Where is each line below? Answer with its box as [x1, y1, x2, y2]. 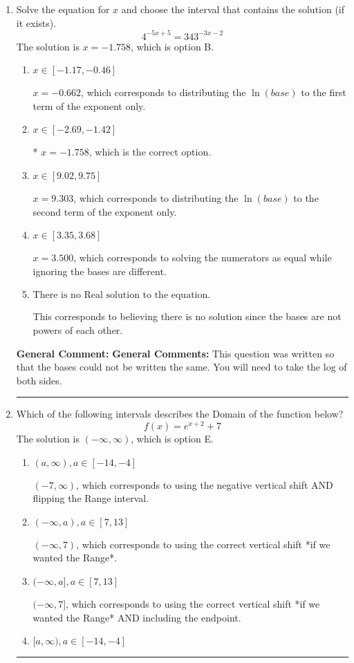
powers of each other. [32, 323, 123, 337]
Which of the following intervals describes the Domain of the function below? [16, 407, 344, 421]
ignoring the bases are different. [32, 263, 167, 278]
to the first [301, 85, 346, 100]
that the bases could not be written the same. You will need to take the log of [16, 359, 347, 374]
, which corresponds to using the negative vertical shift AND [76, 477, 333, 492]
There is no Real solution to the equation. [32, 290, 211, 301]
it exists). [16, 15, 57, 30]
